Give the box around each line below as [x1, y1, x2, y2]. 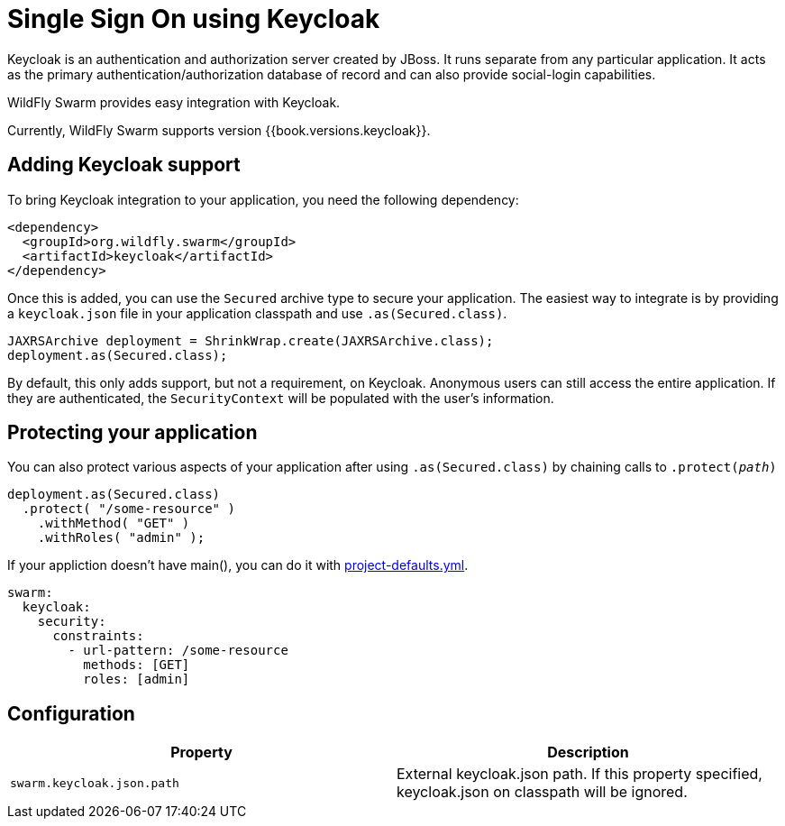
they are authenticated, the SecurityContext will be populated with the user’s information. [7, 390, 554, 406]
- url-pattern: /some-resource [68, 643, 288, 658]
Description [547, 743, 629, 762]
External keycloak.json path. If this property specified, [397, 765, 762, 784]
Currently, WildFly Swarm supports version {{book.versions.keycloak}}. [7, 122, 431, 138]
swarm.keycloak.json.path [10, 776, 179, 790]
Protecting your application [7, 421, 258, 445]
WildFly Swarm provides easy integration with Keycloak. [7, 94, 341, 110]
